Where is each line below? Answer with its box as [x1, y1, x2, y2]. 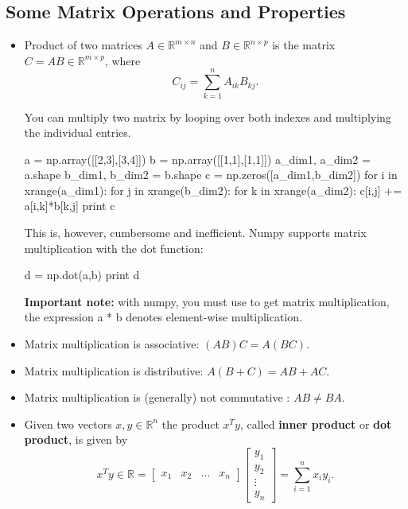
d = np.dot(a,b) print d [24, 266, 140, 283]
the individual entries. [24, 124, 131, 141]
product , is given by [24, 431, 128, 448]
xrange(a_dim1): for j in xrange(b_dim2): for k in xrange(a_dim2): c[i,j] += [24, 181, 402, 198]
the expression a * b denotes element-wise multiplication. [24, 309, 302, 325]
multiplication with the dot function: [24, 239, 204, 256]
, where [104, 52, 141, 68]
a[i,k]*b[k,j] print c [24, 197, 115, 214]
